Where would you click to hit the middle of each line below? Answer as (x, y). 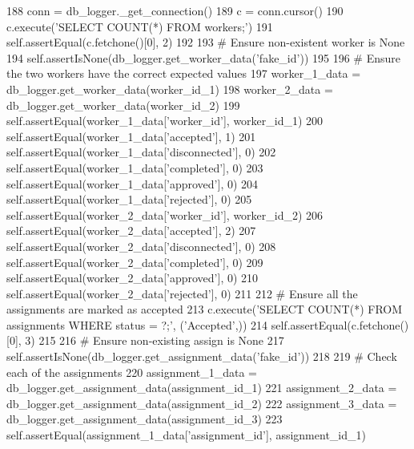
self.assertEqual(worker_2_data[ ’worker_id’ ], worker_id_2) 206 (165, 214)
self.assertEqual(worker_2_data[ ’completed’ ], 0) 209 (135, 262)
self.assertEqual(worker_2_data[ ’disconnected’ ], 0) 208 (141, 246)
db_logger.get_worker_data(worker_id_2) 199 (123, 105)
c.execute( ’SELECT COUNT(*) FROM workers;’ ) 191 (140, 26)
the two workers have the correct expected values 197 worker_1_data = (184, 73)
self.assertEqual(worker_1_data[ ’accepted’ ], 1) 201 (131, 136)
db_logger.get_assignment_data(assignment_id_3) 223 (145, 419)
